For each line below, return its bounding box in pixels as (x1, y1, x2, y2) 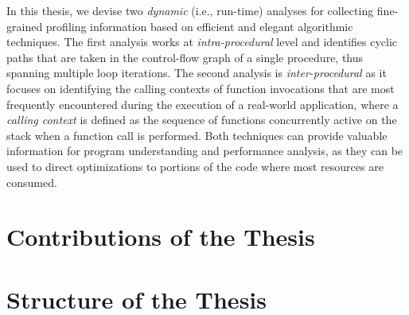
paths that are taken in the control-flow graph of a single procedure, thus (6, 49, 364, 65)
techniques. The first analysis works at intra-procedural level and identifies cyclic (6, 33, 398, 50)
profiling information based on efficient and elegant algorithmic (45, 17, 353, 34)
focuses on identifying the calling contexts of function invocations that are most (6, 80, 395, 96)
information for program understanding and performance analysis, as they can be (6, 142, 403, 159)
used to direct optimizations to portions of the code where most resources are (6, 157, 384, 174)
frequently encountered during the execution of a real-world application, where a (6, 95, 399, 112)
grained (6, 17, 43, 34)
